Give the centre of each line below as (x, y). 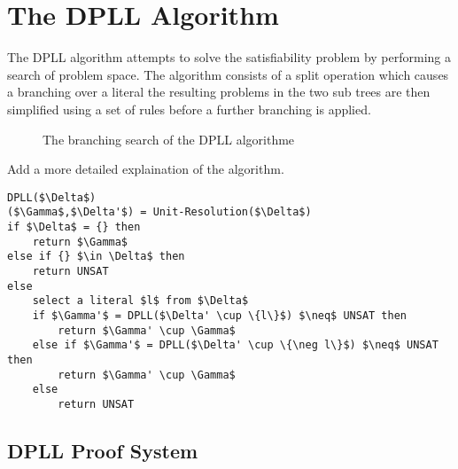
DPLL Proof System (103, 450)
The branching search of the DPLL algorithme (169, 139)
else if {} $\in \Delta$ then (96, 257)
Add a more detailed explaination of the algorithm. (146, 169)
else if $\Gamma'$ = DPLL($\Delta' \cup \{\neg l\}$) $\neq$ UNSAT (235, 345)
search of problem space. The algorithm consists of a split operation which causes (228, 74)
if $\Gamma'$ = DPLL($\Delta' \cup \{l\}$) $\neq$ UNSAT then (220, 315)
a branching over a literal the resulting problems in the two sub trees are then (219, 92)
